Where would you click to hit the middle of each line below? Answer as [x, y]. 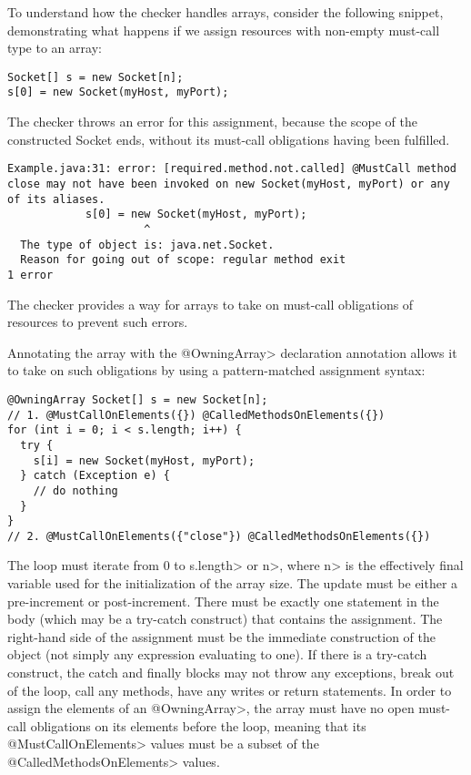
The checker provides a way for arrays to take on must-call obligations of [210, 304]
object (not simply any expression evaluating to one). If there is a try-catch [217, 654]
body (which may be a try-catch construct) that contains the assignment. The [225, 619]
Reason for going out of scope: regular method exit [183, 260]
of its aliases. [56, 199]
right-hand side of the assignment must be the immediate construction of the [222, 636]
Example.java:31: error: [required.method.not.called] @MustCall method [232, 169]
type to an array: [55, 48]
